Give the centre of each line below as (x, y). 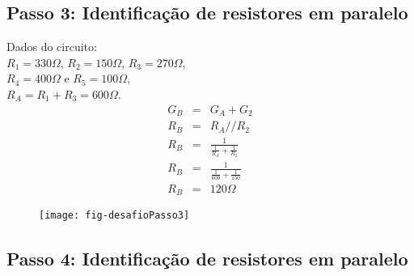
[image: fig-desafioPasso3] (114, 216)
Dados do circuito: (52, 47)
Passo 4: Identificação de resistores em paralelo (207, 258)
